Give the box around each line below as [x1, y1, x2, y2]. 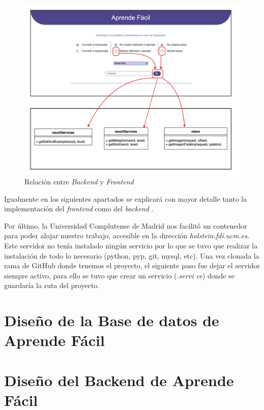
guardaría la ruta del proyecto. [4, 280, 100, 291]
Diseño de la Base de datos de [4, 310, 219, 331]
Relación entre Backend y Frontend [24, 176, 134, 186]
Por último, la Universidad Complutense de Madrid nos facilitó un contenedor [4, 220, 247, 231]
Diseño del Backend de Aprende [4, 369, 234, 390]
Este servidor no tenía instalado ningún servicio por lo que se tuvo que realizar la [4, 240, 258, 250]
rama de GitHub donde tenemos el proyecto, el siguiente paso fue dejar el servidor [4, 260, 260, 271]
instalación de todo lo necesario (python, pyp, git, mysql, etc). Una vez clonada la [4, 250, 259, 261]
